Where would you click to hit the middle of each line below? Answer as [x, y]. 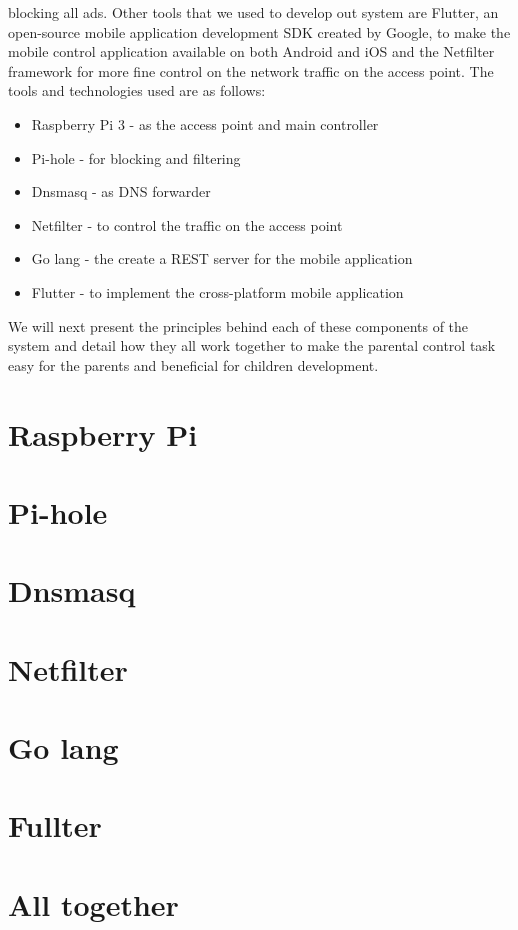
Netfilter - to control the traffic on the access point [187, 224]
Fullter [55, 825]
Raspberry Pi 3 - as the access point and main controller [205, 123]
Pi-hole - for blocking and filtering [136, 157]
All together [93, 903]
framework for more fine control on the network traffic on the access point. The [251, 70]
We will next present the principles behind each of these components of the [238, 325]
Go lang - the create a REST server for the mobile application [222, 258]
